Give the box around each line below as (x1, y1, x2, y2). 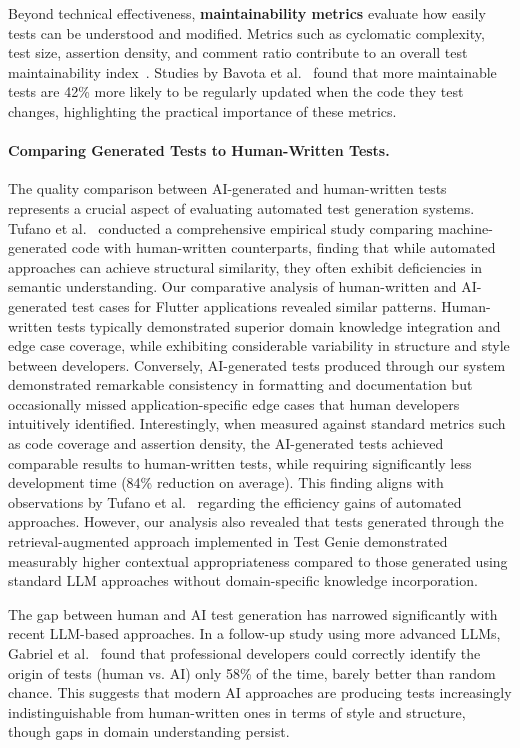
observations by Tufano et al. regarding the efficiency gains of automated (8, 491, 462, 512)
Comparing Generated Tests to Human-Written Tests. (8, 140, 390, 161)
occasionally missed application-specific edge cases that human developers (8, 393, 460, 414)
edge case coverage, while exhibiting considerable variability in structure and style (8, 335, 510, 356)
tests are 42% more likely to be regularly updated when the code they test (8, 81, 464, 102)
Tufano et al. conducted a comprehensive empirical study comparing (8, 217, 434, 238)
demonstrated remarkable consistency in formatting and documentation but (8, 374, 473, 395)
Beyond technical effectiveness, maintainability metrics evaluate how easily (8, 3, 486, 23)
